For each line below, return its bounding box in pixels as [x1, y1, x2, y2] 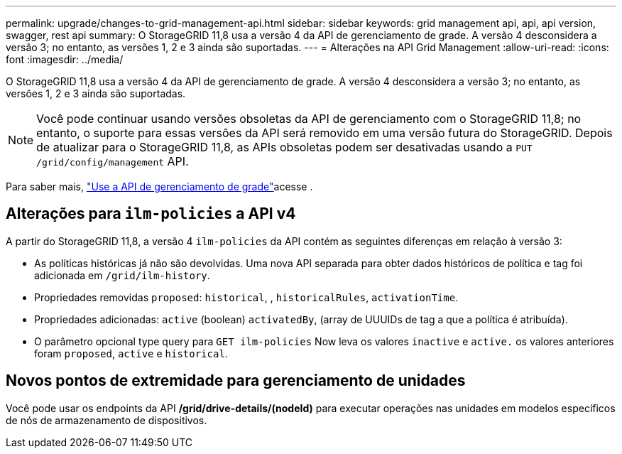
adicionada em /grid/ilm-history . [34, 269, 210, 281]
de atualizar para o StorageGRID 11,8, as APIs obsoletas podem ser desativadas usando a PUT [36, 140, 533, 154]
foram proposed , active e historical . [34, 347, 228, 360]
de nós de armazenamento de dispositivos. [6, 414, 207, 426]
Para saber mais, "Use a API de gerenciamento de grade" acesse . [6, 180, 313, 193]
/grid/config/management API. [36, 154, 189, 168]
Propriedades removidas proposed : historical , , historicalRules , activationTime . [34, 291, 459, 303]
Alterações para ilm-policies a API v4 [6, 205, 296, 223]
